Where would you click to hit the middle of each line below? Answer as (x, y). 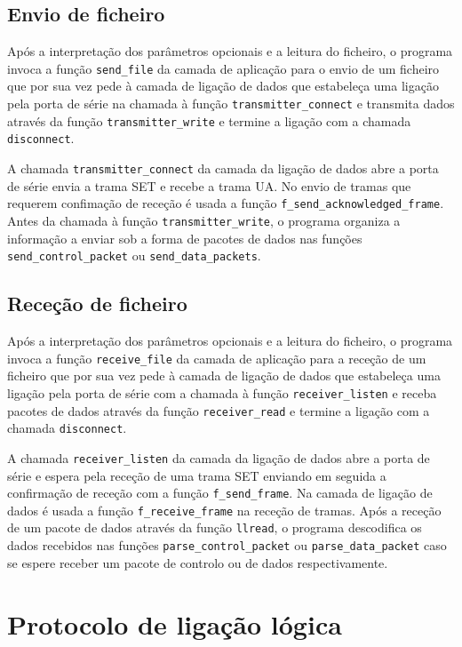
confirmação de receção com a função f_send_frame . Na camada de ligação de (220, 493)
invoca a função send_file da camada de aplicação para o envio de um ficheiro (223, 68)
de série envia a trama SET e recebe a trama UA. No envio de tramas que (209, 185)
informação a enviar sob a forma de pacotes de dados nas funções (185, 238)
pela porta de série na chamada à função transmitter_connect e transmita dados (231, 104)
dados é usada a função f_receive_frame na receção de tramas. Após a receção (224, 510)
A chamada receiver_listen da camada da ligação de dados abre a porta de (219, 457)
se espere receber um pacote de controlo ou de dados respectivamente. (198, 562)
